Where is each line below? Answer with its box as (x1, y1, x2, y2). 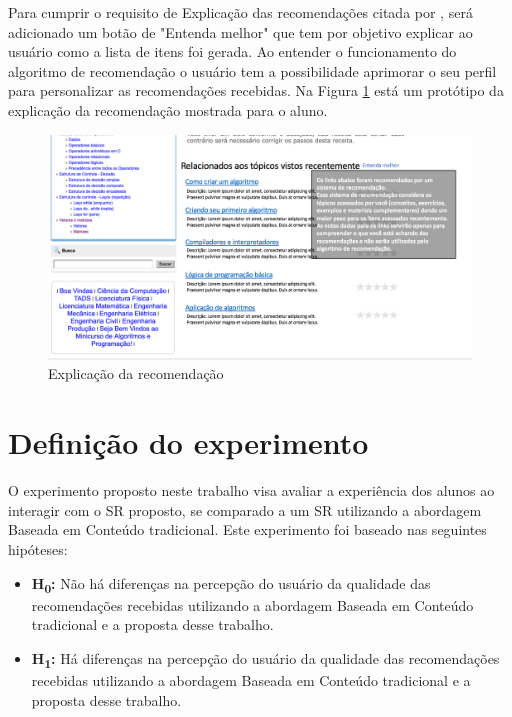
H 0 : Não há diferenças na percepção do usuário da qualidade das (31, 572, 431, 596)
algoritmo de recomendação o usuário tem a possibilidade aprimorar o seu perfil (8, 60, 497, 81)
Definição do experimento (8, 422, 369, 463)
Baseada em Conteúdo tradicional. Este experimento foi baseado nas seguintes (8, 519, 487, 540)
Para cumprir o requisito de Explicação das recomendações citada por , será (8, 2, 473, 22)
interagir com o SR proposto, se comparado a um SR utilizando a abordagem (8, 499, 482, 520)
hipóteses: (8, 538, 68, 559)
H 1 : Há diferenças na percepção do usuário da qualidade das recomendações (31, 647, 500, 671)
